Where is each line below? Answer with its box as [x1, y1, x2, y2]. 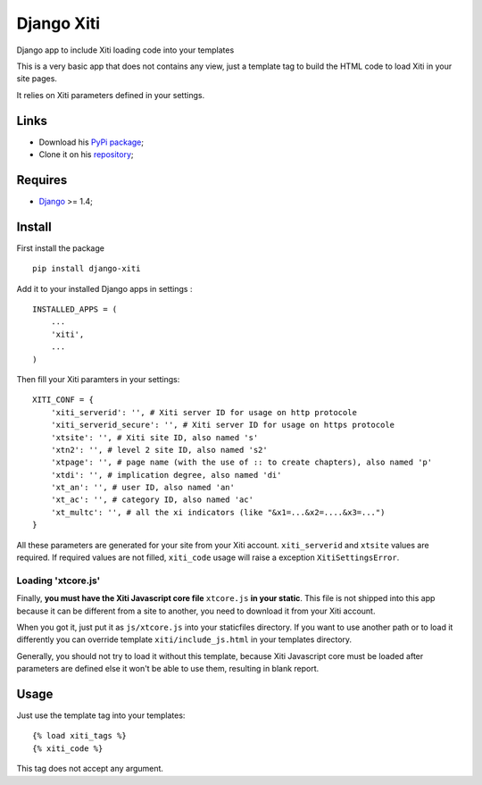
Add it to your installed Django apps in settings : [16, 283, 193, 294]
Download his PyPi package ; [38, 137, 145, 147]
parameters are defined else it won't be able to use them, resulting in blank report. [16, 664, 320, 674]
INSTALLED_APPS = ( [32, 305, 118, 314]
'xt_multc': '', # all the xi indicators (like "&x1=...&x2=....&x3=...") [50, 507, 386, 517]
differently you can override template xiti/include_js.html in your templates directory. [16, 634, 353, 645]
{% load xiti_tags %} [32, 731, 127, 741]
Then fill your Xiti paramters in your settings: [16, 373, 180, 384]
